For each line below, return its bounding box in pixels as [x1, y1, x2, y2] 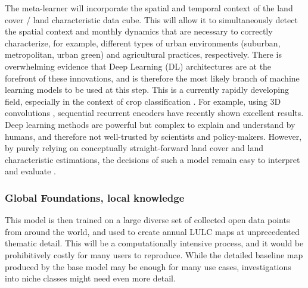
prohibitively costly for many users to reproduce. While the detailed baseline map [5, 248, 303, 261]
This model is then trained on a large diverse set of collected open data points [5, 214, 290, 226]
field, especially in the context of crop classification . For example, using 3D [5, 95, 281, 107]
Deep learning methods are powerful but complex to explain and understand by [5, 118, 295, 130]
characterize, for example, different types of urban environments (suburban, [5, 36, 281, 49]
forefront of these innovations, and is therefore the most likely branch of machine [5, 71, 300, 84]
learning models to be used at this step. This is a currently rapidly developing [5, 83, 290, 96]
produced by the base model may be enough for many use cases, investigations [5, 260, 291, 273]
